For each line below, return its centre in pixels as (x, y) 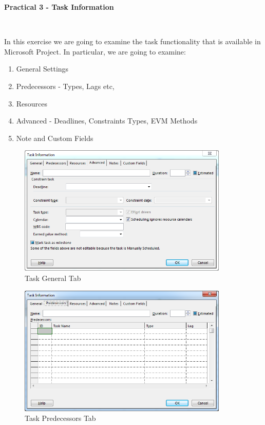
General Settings (42, 69)
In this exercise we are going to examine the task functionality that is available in (132, 41)
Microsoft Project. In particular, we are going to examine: (95, 51)
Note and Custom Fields (55, 138)
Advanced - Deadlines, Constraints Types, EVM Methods (107, 121)
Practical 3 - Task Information (59, 7)
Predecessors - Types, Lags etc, (65, 86)
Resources (32, 103)
